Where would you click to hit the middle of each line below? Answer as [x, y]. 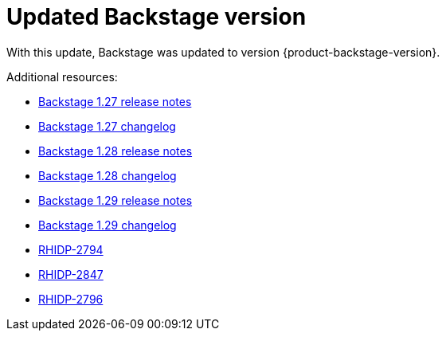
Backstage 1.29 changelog [108, 225]
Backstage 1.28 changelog [108, 175]
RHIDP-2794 [71, 249]
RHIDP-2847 [71, 274]
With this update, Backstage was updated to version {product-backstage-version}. [223, 52]
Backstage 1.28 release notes [115, 151]
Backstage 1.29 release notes [115, 200]
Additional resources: [62, 76]
